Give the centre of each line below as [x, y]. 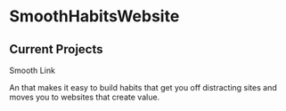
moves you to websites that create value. [85, 97]
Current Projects [56, 49]
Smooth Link [33, 70]
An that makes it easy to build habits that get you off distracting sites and [143, 87]
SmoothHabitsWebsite [94, 16]
